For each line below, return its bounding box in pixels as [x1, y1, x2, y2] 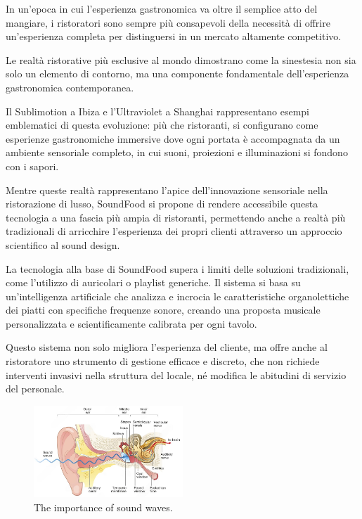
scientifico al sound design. [6, 237, 120, 252]
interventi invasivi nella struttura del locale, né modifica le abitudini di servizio [6, 367, 347, 382]
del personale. [6, 381, 65, 396]
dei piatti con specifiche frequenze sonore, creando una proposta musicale [6, 302, 321, 317]
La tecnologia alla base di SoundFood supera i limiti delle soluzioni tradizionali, [6, 261, 349, 276]
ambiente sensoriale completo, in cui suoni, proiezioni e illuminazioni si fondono [6, 145, 348, 160]
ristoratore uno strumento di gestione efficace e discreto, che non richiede [6, 354, 320, 369]
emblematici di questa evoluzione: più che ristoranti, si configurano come [6, 117, 318, 132]
